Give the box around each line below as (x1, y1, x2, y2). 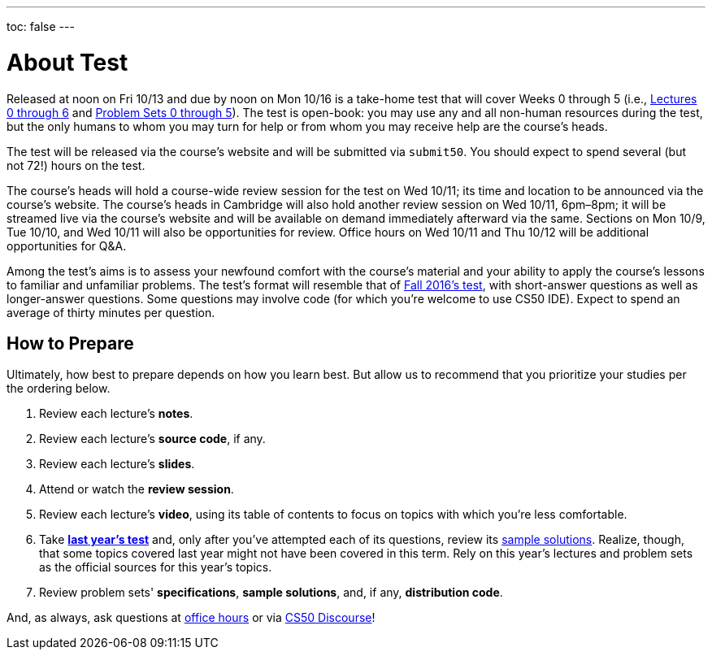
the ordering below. (7, 381, 111, 396)
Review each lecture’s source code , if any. (39, 432, 266, 446)
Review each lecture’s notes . (39, 406, 193, 421)
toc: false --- (7, 20, 75, 33)
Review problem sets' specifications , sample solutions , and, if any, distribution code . (39, 585, 503, 600)
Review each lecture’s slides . (39, 457, 195, 471)
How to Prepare (7, 332, 134, 354)
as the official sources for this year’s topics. (39, 560, 272, 575)
